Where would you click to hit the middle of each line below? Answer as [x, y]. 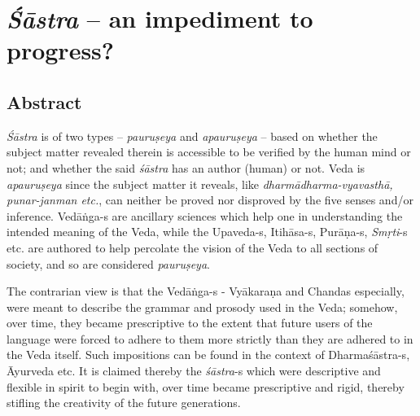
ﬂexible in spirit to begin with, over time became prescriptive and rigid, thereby [206, 386]
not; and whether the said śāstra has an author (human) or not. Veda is [186, 167]
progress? [61, 50]
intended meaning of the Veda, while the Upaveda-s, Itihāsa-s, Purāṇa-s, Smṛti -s [207, 232]
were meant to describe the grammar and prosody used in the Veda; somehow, [202, 307]
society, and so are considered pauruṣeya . [108, 263]
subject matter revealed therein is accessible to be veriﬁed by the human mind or [209, 152]
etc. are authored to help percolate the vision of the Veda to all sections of [192, 247]
